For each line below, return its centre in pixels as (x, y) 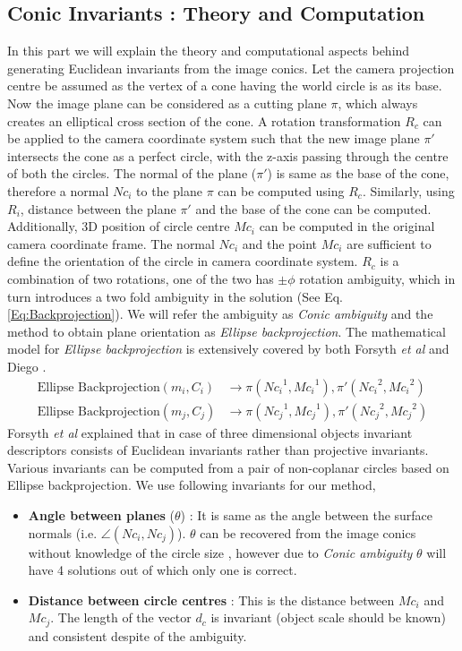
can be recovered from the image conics (308, 532)
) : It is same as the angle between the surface (307, 514)
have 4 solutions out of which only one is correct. (163, 570)
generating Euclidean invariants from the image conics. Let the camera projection (231, 68)
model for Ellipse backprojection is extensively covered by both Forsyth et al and (228, 349)
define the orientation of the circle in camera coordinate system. (183, 261)
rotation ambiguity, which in (377, 278)
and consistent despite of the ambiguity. (137, 635)
